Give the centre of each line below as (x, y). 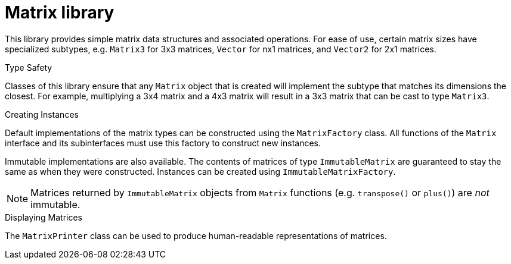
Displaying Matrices (44, 217)
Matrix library (60, 12)
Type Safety (29, 67)
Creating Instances (42, 114)
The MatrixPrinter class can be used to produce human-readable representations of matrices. (196, 235)
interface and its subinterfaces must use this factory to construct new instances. (163, 143)
